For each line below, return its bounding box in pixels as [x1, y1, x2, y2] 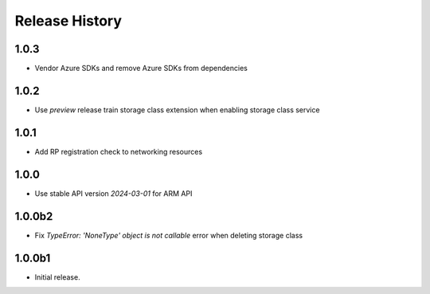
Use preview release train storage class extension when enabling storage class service [34, 104, 320, 115]
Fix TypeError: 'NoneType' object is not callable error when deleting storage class [34, 230, 303, 240]
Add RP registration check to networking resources [34, 147, 203, 156]
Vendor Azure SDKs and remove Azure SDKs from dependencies [34, 64, 248, 73]
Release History [14, 12, 123, 29]
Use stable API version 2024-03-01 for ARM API [34, 188, 193, 198]
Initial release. [34, 272, 80, 282]
